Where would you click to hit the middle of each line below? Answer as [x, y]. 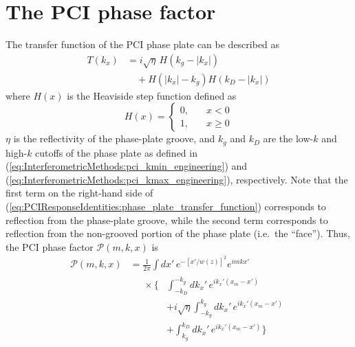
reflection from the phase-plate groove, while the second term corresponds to [167, 220]
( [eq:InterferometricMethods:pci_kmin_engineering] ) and [127, 166]
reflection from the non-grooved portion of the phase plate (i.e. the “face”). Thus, [178, 233]
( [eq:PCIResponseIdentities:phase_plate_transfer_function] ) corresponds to [166, 206]
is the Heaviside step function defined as [152, 95]
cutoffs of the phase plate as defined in [116, 152]
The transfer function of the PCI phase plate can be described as [143, 44]
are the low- [288, 138]
